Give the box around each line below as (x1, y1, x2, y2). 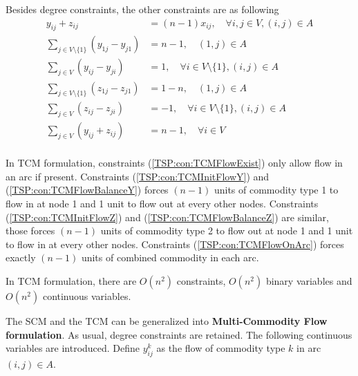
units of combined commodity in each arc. (81, 250, 259, 265)
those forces (6, 223, 55, 238)
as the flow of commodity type (156, 341, 285, 355)
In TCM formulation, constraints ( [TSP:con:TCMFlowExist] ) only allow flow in (6, 156, 343, 170)
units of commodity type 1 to (214, 182, 339, 197)
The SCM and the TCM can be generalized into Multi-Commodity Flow (6, 313, 328, 328)
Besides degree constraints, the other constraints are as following (6, 2, 279, 16)
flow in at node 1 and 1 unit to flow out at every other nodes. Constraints (6, 196, 319, 210)
